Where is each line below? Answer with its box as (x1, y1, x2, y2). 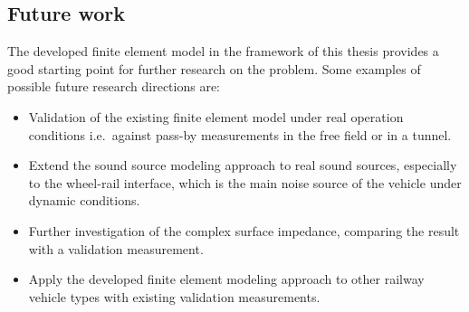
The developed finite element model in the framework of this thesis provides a (7, 42, 439, 61)
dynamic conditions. (28, 191, 140, 210)
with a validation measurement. (28, 239, 204, 258)
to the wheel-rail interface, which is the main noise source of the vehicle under (28, 173, 462, 192)
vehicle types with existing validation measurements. (28, 287, 321, 306)
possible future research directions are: (7, 77, 221, 96)
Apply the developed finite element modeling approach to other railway (28, 269, 425, 288)
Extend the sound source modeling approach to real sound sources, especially (28, 156, 457, 175)
